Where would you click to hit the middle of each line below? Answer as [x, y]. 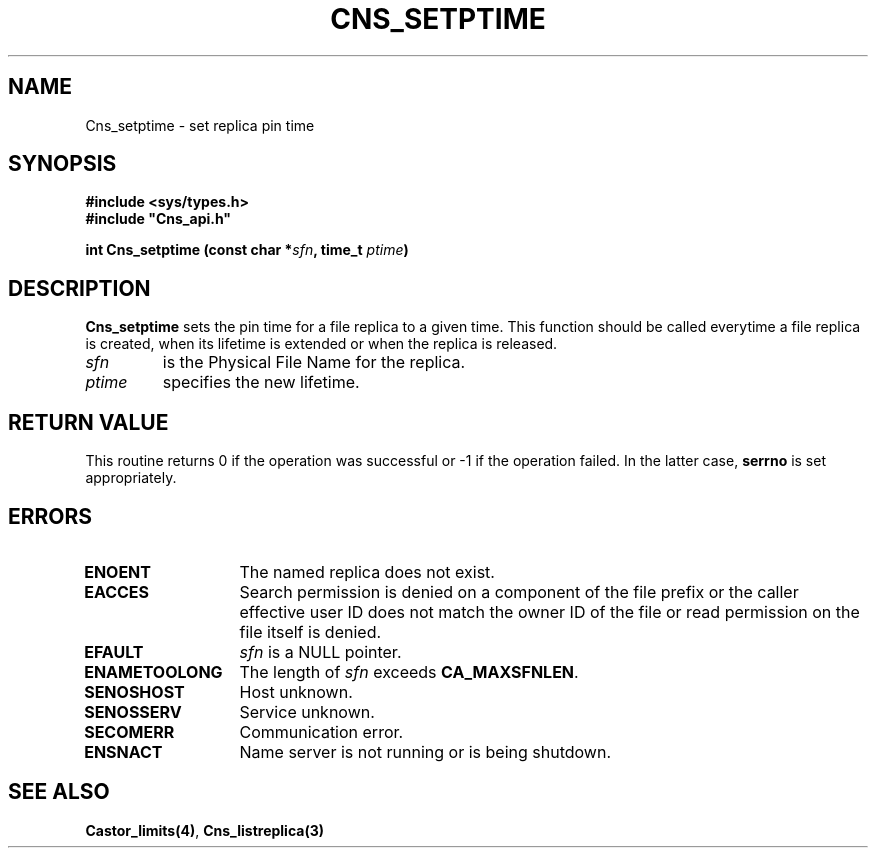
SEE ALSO [59, 792]
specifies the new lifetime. [261, 382]
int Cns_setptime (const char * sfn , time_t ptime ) [247, 250]
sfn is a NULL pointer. [320, 651]
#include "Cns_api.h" [158, 219]
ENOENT [117, 571]
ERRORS [50, 516]
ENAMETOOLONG [153, 671]
